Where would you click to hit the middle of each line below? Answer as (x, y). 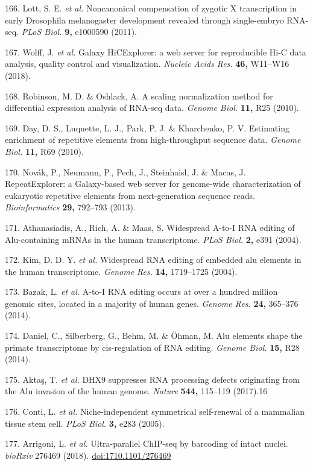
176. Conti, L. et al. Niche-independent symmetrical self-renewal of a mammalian (155, 411)
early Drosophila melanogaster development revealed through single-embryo (144, 20)
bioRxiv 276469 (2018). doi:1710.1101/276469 (88, 455)
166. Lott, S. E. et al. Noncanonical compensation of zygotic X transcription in (151, 8)
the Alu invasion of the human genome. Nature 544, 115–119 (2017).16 (136, 391)
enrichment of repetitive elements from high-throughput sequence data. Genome (153, 140)
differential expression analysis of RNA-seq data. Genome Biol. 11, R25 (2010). (152, 108)
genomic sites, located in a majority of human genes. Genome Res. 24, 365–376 (152, 303)
